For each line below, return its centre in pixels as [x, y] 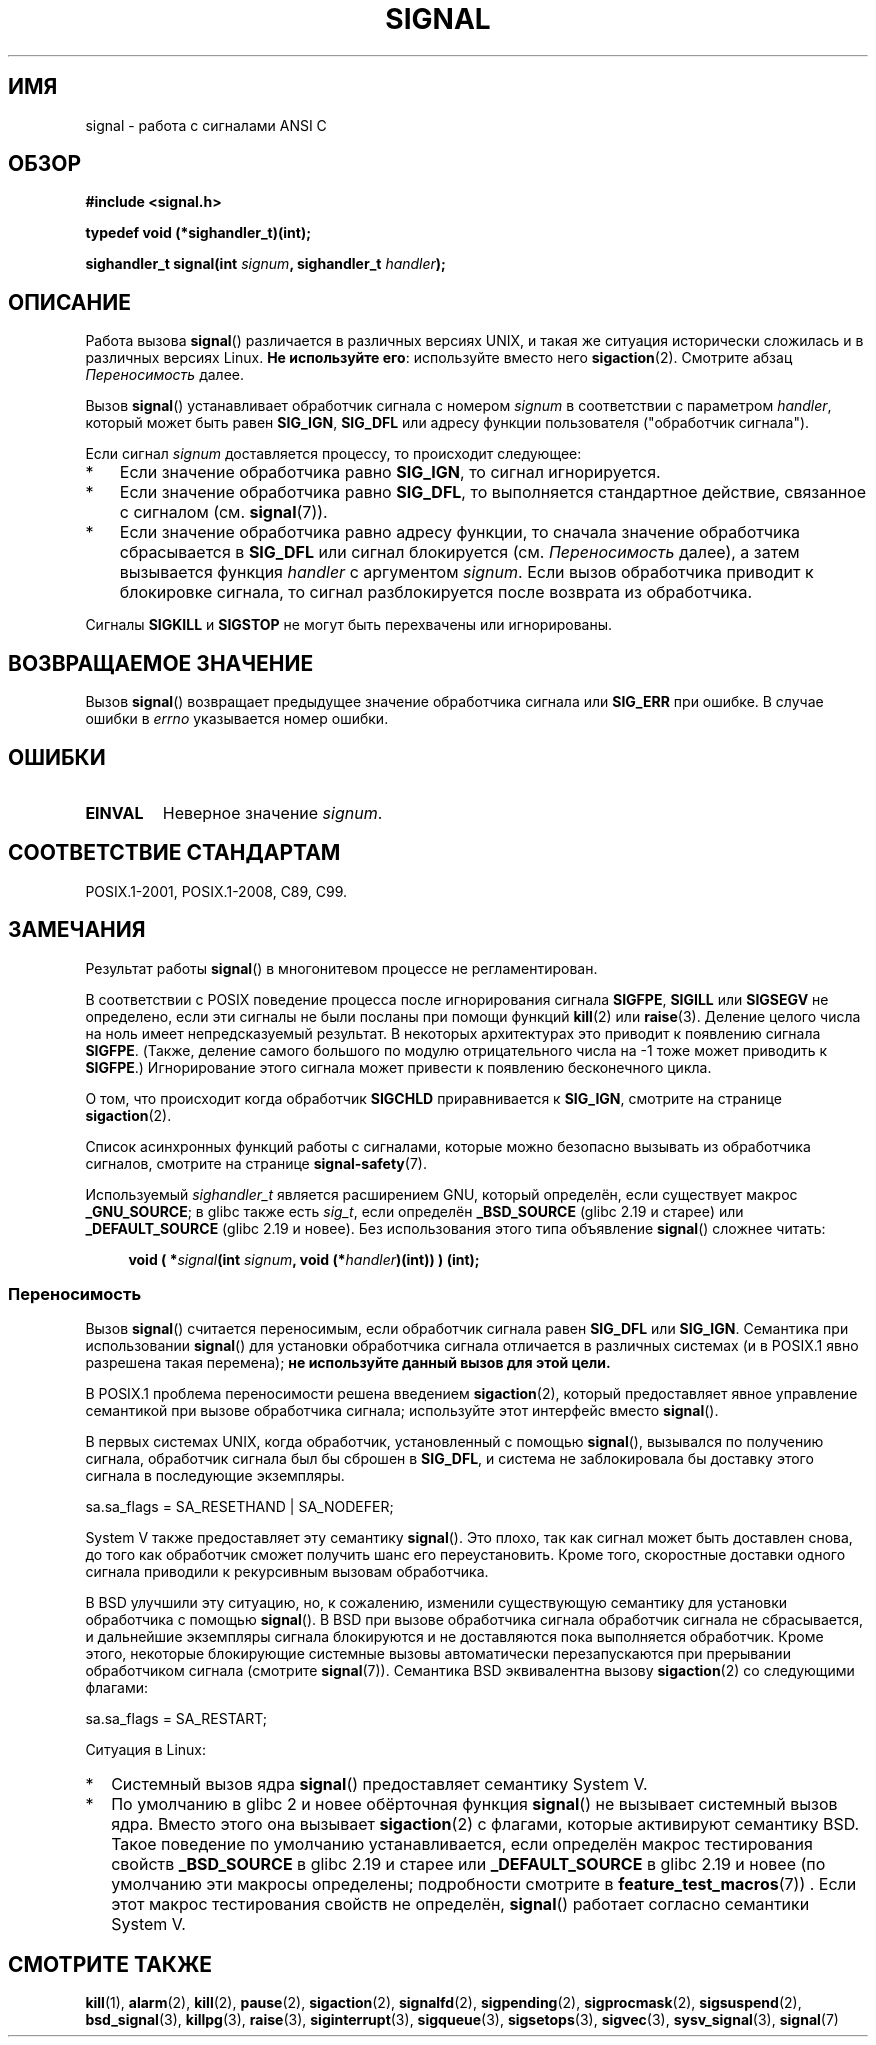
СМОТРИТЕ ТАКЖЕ [110, 1964]
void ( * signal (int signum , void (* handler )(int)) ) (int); [304, 1259]
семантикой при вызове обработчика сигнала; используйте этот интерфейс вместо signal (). [402, 1411]
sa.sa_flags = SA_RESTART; [176, 1719]
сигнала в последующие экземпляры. [215, 1476]
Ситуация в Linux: [146, 1750]
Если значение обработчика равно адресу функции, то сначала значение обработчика [460, 532]
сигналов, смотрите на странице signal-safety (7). [256, 1163]
